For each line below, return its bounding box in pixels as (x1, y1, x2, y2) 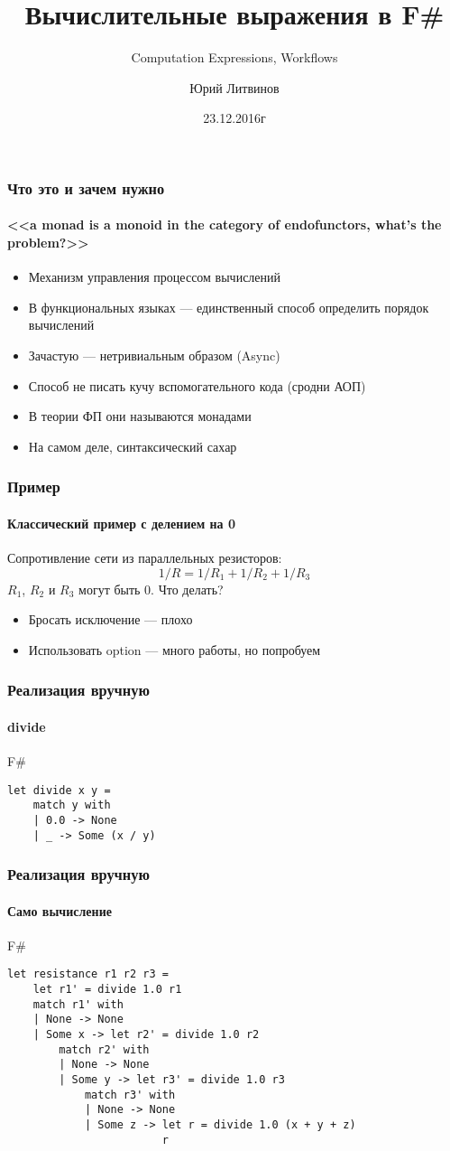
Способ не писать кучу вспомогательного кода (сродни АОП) (28, 376, 366, 395)
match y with (32, 799, 111, 812)
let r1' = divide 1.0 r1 (32, 983, 182, 997)
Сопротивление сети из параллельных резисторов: (7, 548, 282, 567)
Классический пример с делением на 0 (7, 513, 236, 532)
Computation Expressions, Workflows (131, 48, 338, 67)
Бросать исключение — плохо (28, 610, 193, 629)
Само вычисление (7, 901, 112, 920)
